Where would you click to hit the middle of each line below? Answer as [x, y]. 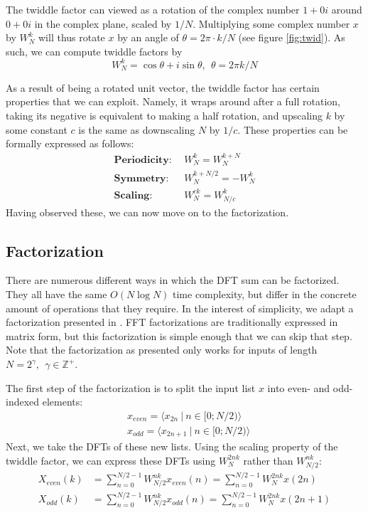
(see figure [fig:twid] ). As [292, 37]
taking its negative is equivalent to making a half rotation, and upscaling [164, 116]
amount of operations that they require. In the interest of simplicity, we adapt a [180, 308]
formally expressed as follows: [70, 143]
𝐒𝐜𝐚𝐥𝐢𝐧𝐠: [133, 195]
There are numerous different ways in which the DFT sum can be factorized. [173, 280]
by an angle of [148, 37]
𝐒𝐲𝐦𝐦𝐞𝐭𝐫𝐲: [141, 178]
